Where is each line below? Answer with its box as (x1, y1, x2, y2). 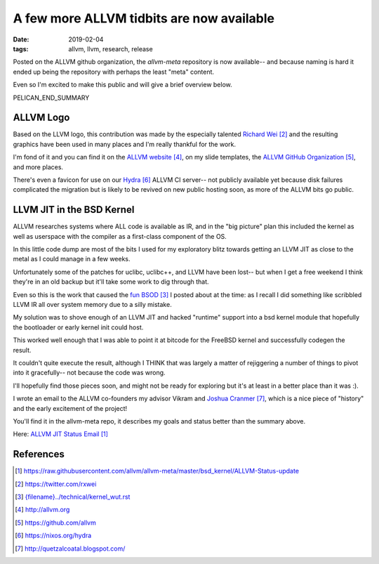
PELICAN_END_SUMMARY (13, 93, 90, 102)
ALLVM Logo (13, 112, 70, 124)
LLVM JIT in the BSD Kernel (13, 204, 135, 216)
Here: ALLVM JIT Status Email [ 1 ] (13, 430, 109, 438)
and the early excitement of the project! (13, 404, 128, 412)
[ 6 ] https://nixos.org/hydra (15, 531, 92, 540)
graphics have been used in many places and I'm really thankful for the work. (13, 140, 237, 148)
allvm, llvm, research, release (68, 44, 154, 53)
